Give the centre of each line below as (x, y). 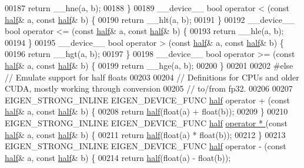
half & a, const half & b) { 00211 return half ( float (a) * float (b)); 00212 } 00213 (145, 134)
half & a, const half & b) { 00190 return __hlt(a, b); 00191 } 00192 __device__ (150, 19)
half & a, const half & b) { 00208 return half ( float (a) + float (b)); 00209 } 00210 (146, 111)
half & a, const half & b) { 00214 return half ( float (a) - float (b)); (118, 157)
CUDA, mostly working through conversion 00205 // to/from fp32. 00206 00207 (149, 88)
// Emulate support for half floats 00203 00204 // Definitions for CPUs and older (152, 77)
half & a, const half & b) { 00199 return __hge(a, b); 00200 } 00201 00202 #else (149, 65)
